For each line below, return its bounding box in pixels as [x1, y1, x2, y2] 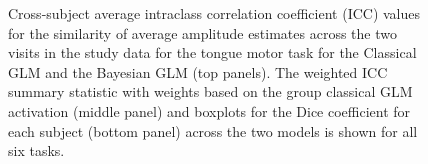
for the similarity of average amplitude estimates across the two [8, 22, 397, 43]
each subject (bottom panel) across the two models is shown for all [8, 120, 418, 141]
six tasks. [8, 140, 65, 161]
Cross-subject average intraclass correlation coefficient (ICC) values [8, 3, 421, 23]
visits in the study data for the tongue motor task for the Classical [8, 42, 417, 63]
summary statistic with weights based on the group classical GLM [8, 81, 413, 102]
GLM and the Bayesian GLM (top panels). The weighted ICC [8, 61, 388, 82]
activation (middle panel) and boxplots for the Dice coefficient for [8, 100, 411, 121]
